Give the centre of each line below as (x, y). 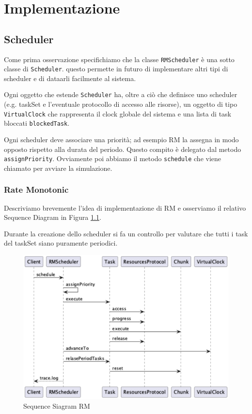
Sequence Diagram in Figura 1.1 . (53, 217)
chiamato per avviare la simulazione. (58, 168)
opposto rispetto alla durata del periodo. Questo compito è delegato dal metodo (123, 149)
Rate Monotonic (36, 190)
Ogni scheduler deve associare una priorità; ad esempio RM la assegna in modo (121, 140)
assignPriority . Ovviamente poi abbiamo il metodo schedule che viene (113, 158)
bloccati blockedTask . (37, 123)
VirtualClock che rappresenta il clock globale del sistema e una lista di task (118, 113)
